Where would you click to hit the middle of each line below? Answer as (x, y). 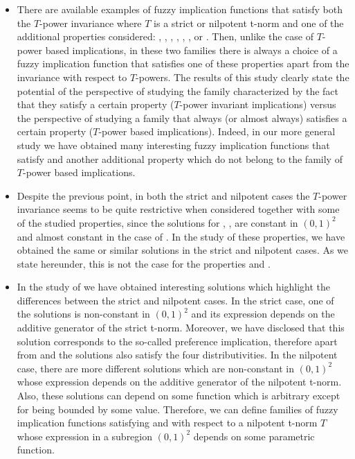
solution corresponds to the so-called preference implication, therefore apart (177, 341)
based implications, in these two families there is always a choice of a (191, 50)
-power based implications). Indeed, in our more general (217, 131)
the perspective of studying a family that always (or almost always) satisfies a (182, 118)
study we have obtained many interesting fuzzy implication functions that (173, 145)
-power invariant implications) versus (258, 104)
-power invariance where (91, 23)
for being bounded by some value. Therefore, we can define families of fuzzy (177, 409)
